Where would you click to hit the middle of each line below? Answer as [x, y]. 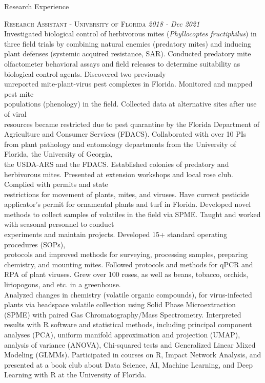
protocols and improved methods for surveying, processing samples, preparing [126, 254]
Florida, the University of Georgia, [58, 154]
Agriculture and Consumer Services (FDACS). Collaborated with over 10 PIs [125, 134]
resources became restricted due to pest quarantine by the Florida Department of [132, 124]
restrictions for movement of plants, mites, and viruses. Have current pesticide [127, 194]
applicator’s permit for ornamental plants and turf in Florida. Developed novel [128, 204]
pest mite [19, 93]
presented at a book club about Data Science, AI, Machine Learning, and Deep [128, 364]
